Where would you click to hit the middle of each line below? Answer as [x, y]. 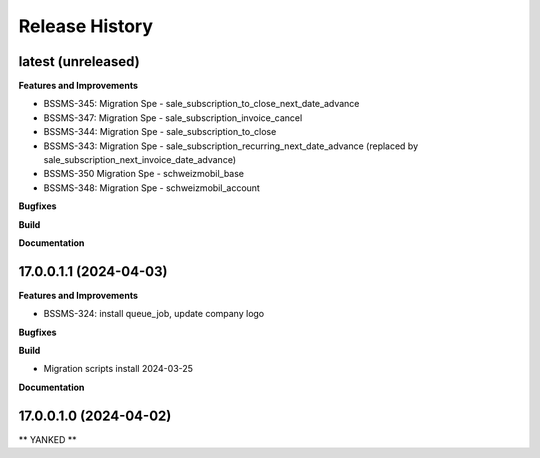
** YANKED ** [47, 439]
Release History [86, 26]
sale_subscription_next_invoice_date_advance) [140, 160]
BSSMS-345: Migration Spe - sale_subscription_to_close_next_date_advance [201, 104]
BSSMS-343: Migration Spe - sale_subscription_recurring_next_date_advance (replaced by [231, 146]
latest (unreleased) [79, 61]
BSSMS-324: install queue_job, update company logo [154, 314]
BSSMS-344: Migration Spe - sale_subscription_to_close [160, 132]
